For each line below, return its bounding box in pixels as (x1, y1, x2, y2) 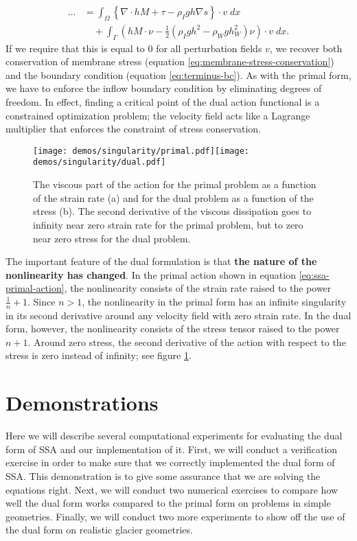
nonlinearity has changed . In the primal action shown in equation (5, 267, 296, 281)
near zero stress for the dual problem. (33, 231, 191, 245)
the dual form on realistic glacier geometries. (5, 522, 193, 537)
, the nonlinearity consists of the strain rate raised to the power (64, 281, 332, 295)
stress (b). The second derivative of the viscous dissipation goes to (33, 204, 312, 218)
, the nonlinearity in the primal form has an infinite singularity (82, 294, 347, 308)
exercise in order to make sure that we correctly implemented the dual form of (5, 455, 335, 470)
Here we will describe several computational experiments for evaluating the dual (5, 428, 343, 443)
